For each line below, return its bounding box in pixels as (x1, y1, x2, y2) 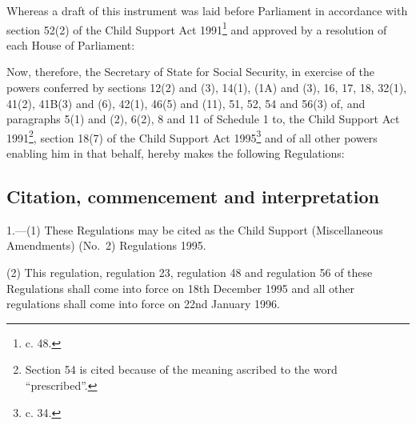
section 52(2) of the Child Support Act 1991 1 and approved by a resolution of (6, 18, 387, 38)
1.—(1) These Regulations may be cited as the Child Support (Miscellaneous (6, 221, 383, 238)
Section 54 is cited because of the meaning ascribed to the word (25, 361, 338, 378)
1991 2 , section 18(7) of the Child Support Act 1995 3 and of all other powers (6, 126, 378, 146)
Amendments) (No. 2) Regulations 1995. (6, 237, 206, 254)
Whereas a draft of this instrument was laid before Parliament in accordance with (6, 2, 408, 18)
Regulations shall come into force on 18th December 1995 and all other (6, 279, 355, 296)
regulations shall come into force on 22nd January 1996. (6, 295, 280, 312)
